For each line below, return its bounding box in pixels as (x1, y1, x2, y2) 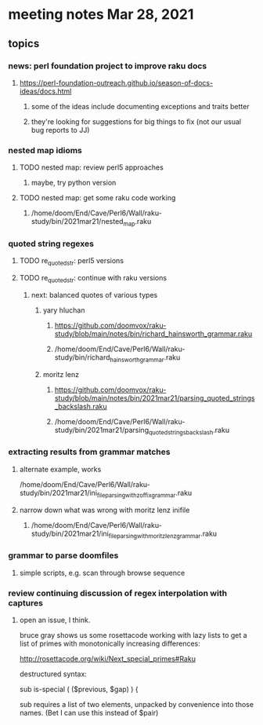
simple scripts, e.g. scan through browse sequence (19, 568, 186, 577)
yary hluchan (42, 305, 85, 315)
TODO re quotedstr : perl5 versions (19, 256, 124, 268)
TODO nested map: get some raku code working (19, 193, 176, 203)
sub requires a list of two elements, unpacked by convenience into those (19, 699, 254, 709)
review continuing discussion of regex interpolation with (8, 588, 228, 599)
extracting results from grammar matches (8, 446, 171, 457)
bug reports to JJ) (31, 125, 90, 134)
